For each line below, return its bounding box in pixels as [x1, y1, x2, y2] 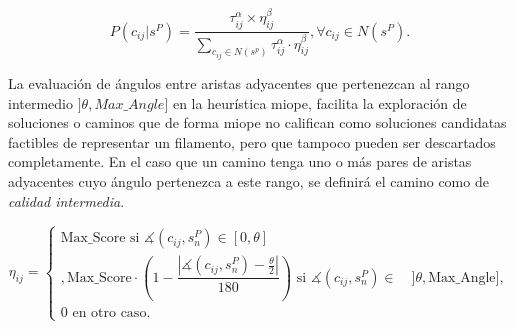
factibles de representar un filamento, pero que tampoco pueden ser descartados [8, 131, 496, 152]
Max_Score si [60, 231, 140, 246]
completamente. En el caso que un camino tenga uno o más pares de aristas [8, 151, 472, 172]
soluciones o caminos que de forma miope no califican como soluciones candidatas [8, 112, 507, 133]
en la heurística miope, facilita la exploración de [172, 92, 467, 113]
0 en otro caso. [60, 306, 151, 321]
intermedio [8, 92, 73, 113]
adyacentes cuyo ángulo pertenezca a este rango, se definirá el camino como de [8, 170, 489, 191]
